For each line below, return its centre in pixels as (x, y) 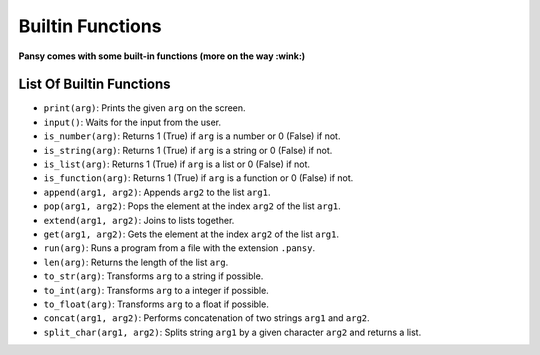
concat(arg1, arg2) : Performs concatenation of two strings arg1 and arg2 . (206, 318)
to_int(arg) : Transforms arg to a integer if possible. (156, 290)
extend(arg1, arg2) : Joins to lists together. (139, 220)
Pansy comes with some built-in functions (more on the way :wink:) (162, 56)
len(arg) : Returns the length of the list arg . (136, 262)
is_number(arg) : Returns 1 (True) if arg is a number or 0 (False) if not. (192, 136)
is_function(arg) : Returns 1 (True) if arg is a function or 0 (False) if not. (198, 178)
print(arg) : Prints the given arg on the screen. (144, 108)
